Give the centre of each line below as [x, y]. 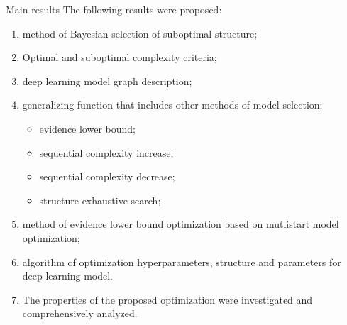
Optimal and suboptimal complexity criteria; [120, 57]
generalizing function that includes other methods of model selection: [172, 105]
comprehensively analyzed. [80, 313]
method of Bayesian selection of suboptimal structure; [140, 33]
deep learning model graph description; [107, 81]
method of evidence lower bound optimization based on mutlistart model [181, 224]
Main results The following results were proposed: [114, 9]
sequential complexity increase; [106, 152]
